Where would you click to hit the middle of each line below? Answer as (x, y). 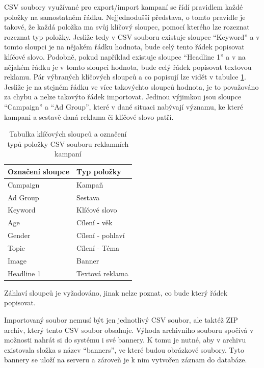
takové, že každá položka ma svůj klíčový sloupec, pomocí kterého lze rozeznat (127, 27)
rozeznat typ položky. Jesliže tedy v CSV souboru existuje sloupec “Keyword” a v (132, 36)
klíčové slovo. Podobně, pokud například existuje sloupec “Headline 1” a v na (125, 56)
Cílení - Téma (98, 247)
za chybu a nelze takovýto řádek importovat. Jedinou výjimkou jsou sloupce (123, 97)
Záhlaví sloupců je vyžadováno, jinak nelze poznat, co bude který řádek (116, 292)
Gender (19, 235)
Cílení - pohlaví (101, 235)
